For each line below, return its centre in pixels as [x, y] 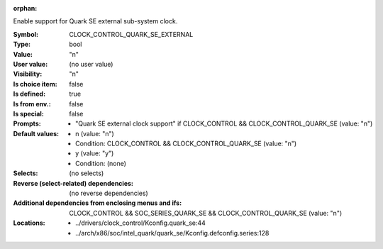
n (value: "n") [95, 133]
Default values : [36, 133]
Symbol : [26, 34]
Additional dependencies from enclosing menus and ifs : [98, 203]
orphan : [25, 8]
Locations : [29, 223]
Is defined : [29, 94]
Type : [22, 44]
